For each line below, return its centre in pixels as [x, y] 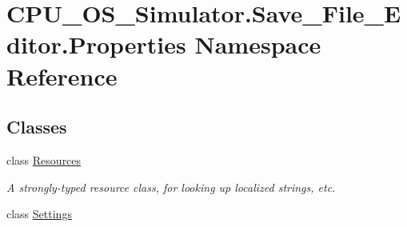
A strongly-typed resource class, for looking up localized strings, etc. [171, 187]
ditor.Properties [96, 44]
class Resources [44, 159]
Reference [62, 76]
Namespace [258, 44]
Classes [37, 127]
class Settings [39, 214]
